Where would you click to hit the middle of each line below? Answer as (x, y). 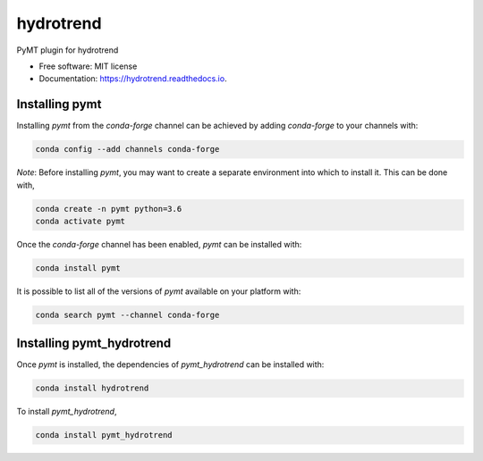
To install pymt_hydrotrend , (67, 412)
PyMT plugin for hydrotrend (68, 50)
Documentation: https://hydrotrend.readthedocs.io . (133, 79)
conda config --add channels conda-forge (127, 149)
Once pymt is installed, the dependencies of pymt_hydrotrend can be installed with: (170, 365)
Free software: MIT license (88, 66)
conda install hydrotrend (92, 388)
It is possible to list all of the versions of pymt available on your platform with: (159, 291)
